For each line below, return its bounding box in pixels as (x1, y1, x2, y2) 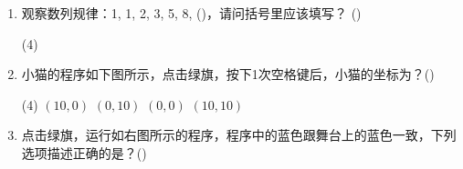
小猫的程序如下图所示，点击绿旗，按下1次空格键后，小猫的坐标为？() (21, 65, 435, 84)
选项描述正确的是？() (21, 143, 147, 162)
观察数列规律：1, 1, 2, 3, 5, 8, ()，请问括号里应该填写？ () (21, 4, 362, 22)
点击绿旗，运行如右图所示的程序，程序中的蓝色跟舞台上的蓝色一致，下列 (21, 125, 457, 144)
